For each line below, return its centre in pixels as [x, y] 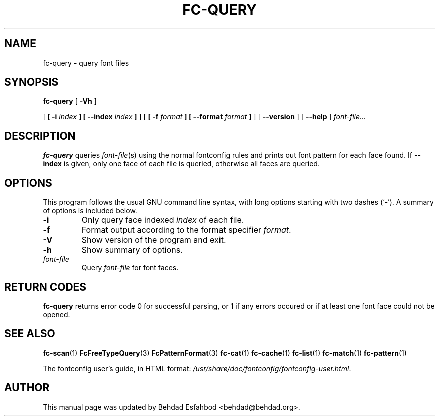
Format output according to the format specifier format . [186, 230]
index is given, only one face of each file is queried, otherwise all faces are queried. [181, 164]
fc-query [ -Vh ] [70, 101]
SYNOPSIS [31, 82]
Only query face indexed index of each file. [163, 220]
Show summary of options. [132, 250]
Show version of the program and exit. [154, 240]
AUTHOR [27, 388]
